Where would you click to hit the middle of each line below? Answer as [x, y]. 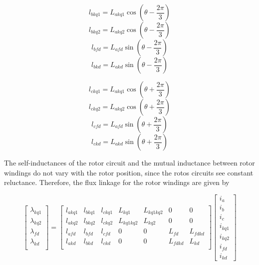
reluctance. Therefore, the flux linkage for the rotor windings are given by [117, 182]
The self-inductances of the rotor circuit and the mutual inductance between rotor [129, 162]
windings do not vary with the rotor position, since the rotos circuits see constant [129, 172]
